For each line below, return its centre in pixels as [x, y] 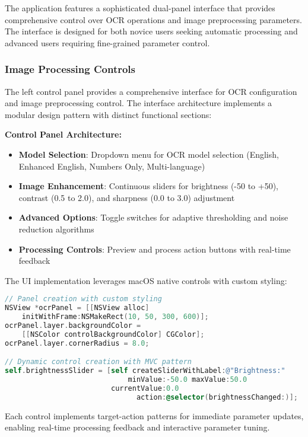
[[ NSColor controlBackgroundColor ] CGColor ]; [113, 334]
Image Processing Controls [70, 69]
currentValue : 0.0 [145, 388]
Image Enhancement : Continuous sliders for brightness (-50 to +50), [148, 186]
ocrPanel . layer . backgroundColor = [73, 325]
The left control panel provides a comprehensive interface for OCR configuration [151, 91]
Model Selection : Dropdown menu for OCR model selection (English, [149, 154]
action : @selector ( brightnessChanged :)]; [217, 397]
